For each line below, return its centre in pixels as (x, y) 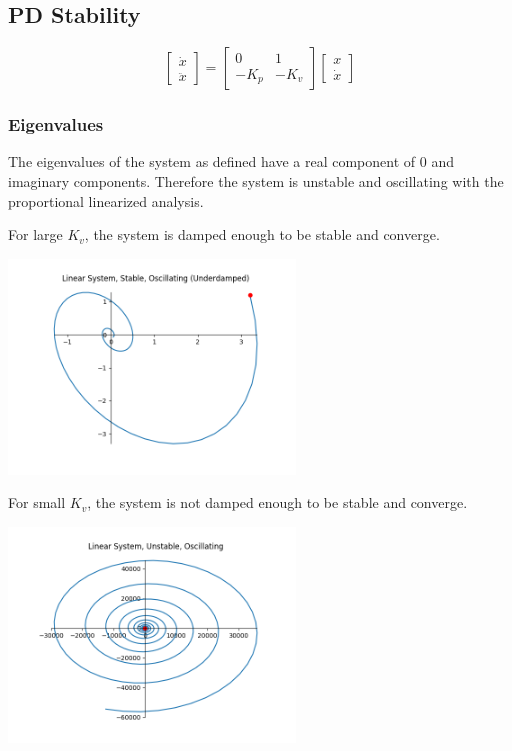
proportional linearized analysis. (106, 200)
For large (35, 234)
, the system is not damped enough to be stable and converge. (277, 502)
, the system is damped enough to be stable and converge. (262, 234)
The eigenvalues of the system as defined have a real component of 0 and (231, 161)
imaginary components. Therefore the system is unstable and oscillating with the (256, 181)
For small (37, 502)
